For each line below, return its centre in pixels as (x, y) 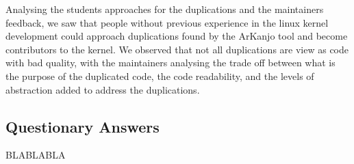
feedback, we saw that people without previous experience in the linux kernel (167, 22)
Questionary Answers (83, 126)
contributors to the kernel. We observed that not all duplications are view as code (177, 49)
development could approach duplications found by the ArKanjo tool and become (177, 36)
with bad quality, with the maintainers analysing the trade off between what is (170, 63)
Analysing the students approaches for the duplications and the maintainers (165, 9)
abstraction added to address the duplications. (103, 89)
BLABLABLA (36, 155)
